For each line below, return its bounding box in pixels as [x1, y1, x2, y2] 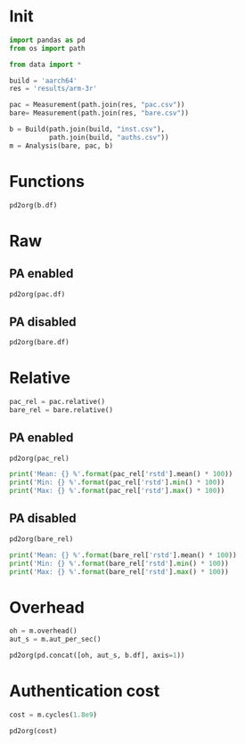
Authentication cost [9, 681, 160, 701]
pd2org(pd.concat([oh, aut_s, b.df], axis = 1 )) [9, 651, 185, 660]
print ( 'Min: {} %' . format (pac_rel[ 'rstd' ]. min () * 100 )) [9, 478, 225, 487]
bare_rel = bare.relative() [9, 405, 114, 415]
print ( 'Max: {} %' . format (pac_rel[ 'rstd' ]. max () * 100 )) [9, 487, 225, 496]
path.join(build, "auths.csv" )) [48, 133, 169, 142]
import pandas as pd [9, 36, 86, 44]
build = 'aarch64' [9, 76, 78, 85]
